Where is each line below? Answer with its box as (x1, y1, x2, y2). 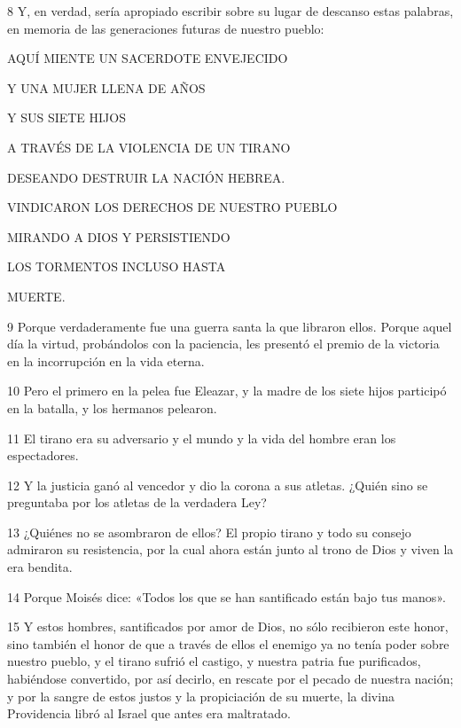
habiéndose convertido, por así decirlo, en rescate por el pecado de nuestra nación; (7, 669, 454, 688)
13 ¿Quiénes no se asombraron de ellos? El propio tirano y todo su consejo (7, 522, 411, 541)
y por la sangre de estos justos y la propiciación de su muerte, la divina (7, 686, 395, 705)
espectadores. (7, 446, 79, 465)
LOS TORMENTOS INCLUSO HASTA (7, 257, 226, 276)
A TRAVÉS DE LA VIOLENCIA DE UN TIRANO (7, 137, 291, 156)
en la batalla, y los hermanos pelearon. (7, 398, 217, 417)
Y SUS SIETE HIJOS (7, 108, 126, 127)
